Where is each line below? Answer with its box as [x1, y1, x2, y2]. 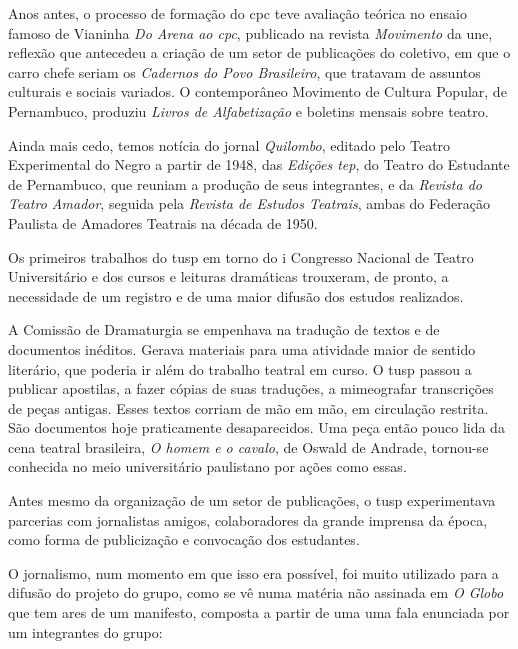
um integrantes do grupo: [8, 621, 163, 642]
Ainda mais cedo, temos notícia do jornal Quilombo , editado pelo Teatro [8, 134, 451, 155]
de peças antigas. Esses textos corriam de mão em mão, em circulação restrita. [8, 397, 489, 418]
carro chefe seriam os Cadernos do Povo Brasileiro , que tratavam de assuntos [8, 61, 481, 82]
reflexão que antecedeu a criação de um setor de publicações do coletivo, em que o [8, 42, 511, 63]
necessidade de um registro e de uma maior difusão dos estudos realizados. [8, 285, 464, 306]
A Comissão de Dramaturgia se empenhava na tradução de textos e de [8, 319, 440, 340]
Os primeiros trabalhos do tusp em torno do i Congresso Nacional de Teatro [8, 246, 474, 267]
